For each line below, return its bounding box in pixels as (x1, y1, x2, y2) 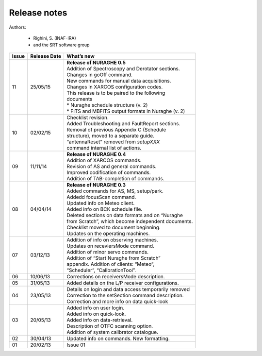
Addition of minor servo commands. (66, 248, 149, 255)
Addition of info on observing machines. (66, 236, 159, 243)
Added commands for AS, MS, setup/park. (66, 187, 164, 194)
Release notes (9, 7, 67, 18)
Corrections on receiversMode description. (66, 273, 165, 280)
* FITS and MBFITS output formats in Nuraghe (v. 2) (66, 107, 185, 114)
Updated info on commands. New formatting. (66, 335, 170, 342)
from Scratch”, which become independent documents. (66, 218, 193, 224)
